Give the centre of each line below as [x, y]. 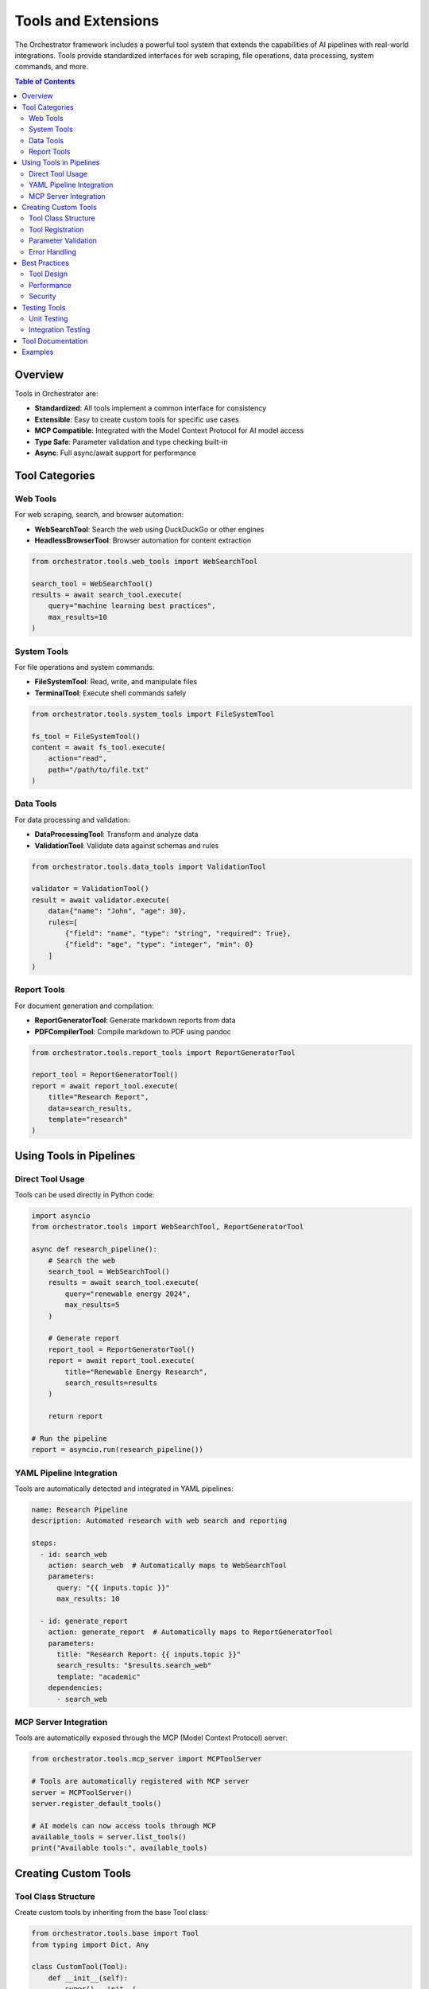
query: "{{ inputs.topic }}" [113, 1588]
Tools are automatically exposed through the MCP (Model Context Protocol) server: [151, 1738]
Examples [38, 352]
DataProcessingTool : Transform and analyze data [116, 835]
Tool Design [48, 274]
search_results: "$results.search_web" [134, 1666]
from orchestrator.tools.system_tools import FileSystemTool [153, 714]
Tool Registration [56, 229]
